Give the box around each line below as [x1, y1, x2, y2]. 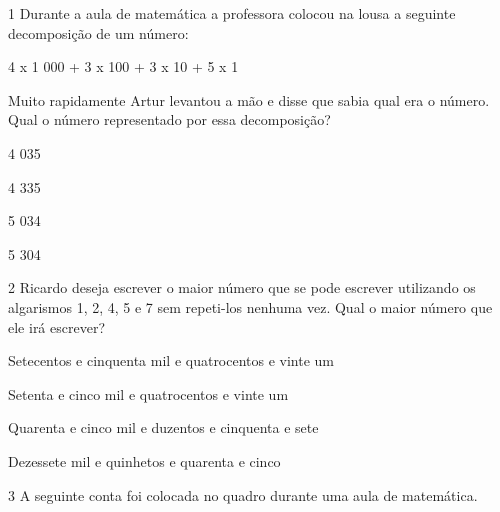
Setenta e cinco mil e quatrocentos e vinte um [8, 383, 289, 404]
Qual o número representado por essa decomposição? [8, 109, 331, 130]
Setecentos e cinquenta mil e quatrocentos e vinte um [8, 350, 335, 371]
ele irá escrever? [8, 316, 105, 337]
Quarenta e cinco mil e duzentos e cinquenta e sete [8, 417, 319, 438]
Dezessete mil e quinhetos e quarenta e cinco [8, 450, 281, 471]
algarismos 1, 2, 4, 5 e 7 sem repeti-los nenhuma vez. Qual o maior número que [8, 296, 493, 317]
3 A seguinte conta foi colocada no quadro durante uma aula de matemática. [8, 484, 478, 505]
